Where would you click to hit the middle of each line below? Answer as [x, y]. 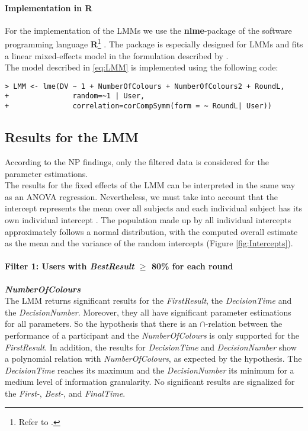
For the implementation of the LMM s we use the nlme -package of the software [148, 30]
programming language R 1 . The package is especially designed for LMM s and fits [154, 43]
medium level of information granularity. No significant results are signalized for [150, 382]
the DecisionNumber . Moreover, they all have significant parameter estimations [148, 312]
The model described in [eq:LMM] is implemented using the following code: [142, 67]
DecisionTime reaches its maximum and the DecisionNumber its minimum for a [150, 370]
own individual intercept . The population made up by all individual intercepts [148, 219]
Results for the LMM [72, 137]
